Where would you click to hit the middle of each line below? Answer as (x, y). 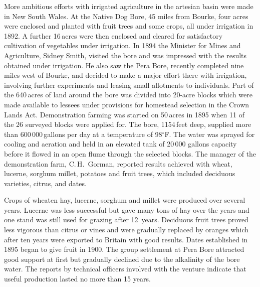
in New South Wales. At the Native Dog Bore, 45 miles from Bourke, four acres (126, 16)
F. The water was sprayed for (210, 134)
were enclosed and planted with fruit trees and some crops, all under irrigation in (129, 26)
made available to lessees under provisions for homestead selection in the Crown (127, 104)
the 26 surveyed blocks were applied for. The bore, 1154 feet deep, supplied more (128, 124)
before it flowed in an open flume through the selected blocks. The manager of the (130, 153)
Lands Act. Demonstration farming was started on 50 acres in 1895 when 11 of (124, 114)
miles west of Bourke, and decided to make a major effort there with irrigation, (125, 75)
